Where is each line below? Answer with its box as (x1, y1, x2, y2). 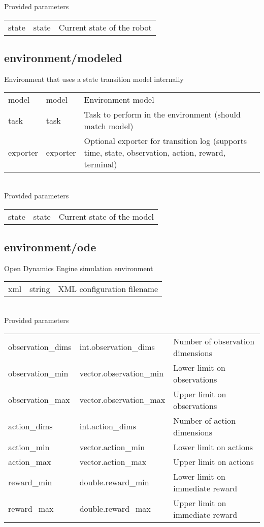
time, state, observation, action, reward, (84, 147, 226, 159)
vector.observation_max (79, 394, 166, 406)
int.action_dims (79, 420, 136, 432)
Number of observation (173, 335, 255, 347)
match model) (84, 120, 134, 132)
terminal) (84, 158, 117, 170)
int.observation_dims (79, 341, 155, 353)
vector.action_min (79, 441, 145, 453)
